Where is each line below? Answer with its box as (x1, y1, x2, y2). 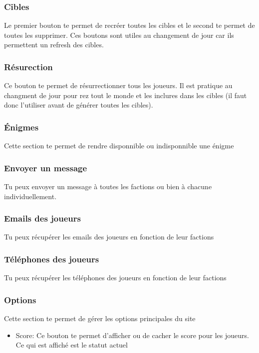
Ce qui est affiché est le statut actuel (15, 340, 128, 350)
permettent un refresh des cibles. (4, 39, 104, 50)
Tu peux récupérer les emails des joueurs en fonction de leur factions (4, 232, 214, 242)
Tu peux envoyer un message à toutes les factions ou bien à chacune (4, 181, 212, 192)
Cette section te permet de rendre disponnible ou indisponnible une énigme (4, 140, 234, 151)
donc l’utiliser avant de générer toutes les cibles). (4, 100, 153, 110)
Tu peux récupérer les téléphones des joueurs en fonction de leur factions (4, 272, 227, 283)
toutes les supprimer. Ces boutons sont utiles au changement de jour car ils (4, 29, 234, 40)
